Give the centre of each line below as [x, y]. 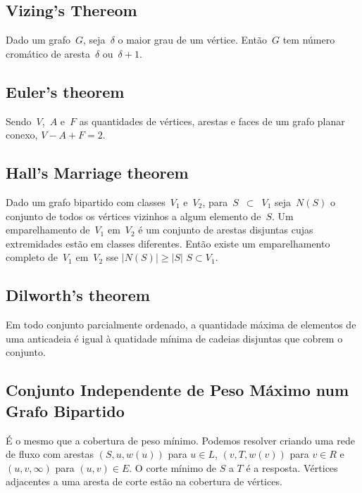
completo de [32, 257]
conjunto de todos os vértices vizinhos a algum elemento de [133, 216]
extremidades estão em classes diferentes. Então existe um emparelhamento [168, 243]
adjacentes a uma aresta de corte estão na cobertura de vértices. [144, 481]
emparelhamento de [48, 230]
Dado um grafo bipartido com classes [86, 201]
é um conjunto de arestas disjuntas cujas [226, 230]
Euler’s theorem [65, 91]
